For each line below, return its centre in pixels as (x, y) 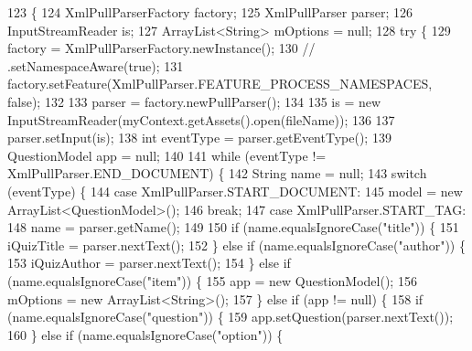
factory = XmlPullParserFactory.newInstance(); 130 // (161, 48)
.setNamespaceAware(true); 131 (96, 65)
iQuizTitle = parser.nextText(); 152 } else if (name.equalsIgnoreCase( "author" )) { (236, 245)
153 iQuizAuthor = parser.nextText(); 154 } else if (149, 263)
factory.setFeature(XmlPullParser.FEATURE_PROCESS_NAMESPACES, (220, 84)
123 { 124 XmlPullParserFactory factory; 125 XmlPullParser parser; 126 (210, 12)
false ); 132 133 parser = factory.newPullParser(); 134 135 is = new (194, 101)
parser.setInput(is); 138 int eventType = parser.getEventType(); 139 (199, 138)
